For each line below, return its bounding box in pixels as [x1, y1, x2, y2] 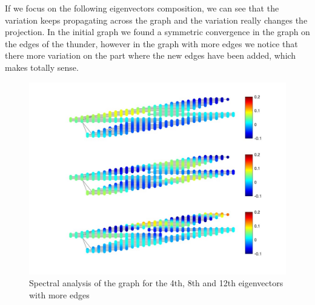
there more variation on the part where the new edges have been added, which [5, 49, 296, 62]
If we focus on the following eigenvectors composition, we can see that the [5, 2, 279, 14]
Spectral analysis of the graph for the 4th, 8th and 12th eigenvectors [29, 277, 283, 289]
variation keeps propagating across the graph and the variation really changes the [5, 13, 308, 26]
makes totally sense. [5, 61, 79, 73]
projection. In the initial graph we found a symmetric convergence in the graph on [5, 25, 310, 38]
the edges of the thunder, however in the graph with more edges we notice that [5, 37, 298, 50]
